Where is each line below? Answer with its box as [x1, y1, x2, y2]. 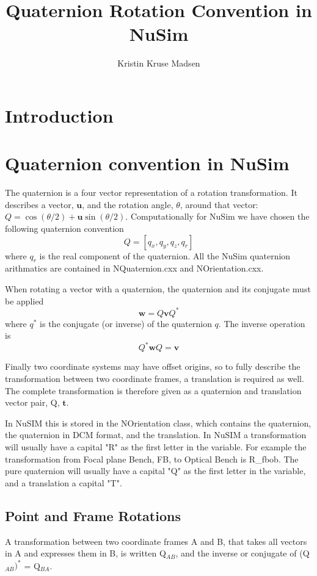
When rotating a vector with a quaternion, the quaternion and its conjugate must [5, 282, 311, 295]
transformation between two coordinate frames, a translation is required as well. [5, 372, 304, 384]
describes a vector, [5, 198, 74, 211]
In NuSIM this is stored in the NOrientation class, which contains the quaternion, [5, 416, 312, 429]
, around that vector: [180, 198, 258, 211]
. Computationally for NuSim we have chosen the [125, 210, 310, 223]
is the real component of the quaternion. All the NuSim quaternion [39, 249, 291, 262]
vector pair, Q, [5, 396, 60, 409]
